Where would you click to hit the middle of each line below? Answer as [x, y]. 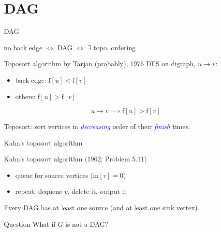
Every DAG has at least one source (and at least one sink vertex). [102, 208]
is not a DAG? [87, 224]
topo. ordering [115, 47]
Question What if [30, 224]
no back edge [23, 47]
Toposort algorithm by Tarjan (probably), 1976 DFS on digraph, [100, 64]
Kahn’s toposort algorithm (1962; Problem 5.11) [75, 159]
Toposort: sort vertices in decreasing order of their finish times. [97, 126]
